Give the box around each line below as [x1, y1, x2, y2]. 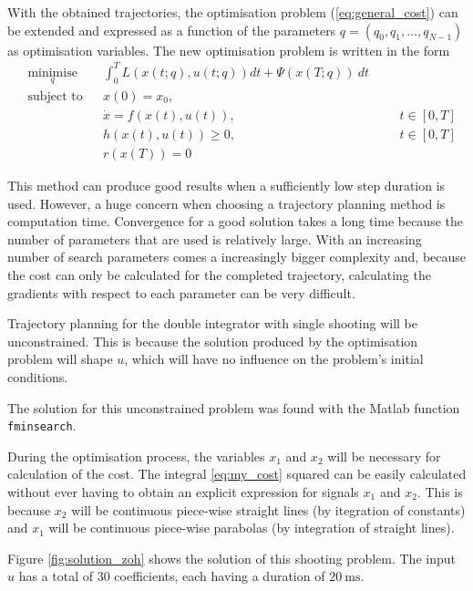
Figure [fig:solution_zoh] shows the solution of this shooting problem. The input [7, 548, 456, 567]
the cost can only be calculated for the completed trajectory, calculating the [7, 265, 431, 285]
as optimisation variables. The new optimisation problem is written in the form [7, 40, 450, 59]
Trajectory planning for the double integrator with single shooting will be [7, 314, 417, 333]
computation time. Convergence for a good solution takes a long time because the [7, 212, 463, 231]
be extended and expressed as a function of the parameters [7, 20, 336, 39]
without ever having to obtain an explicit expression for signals [7, 482, 359, 502]
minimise [27, 66, 77, 79]
